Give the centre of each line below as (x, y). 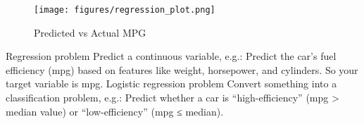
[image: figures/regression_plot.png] (125, 10)
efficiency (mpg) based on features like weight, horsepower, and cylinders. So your (182, 69)
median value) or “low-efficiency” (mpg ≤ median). (115, 111)
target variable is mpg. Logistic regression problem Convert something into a (171, 83)
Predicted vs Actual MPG (90, 32)
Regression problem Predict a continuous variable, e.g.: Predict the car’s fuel (171, 56)
